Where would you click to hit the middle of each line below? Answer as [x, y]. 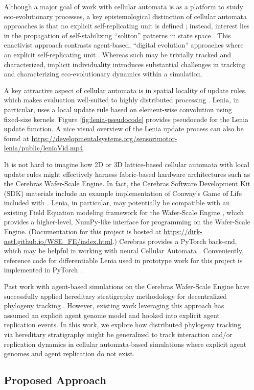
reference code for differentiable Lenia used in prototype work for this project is [123, 260]
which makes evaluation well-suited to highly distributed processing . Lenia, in [122, 100]
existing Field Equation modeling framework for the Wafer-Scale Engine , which [124, 212]
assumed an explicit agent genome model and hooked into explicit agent [112, 315]
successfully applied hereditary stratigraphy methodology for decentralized [115, 296]
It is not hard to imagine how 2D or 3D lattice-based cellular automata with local [127, 164]
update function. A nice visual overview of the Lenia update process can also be [124, 129]
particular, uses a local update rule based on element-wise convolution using [118, 109]
